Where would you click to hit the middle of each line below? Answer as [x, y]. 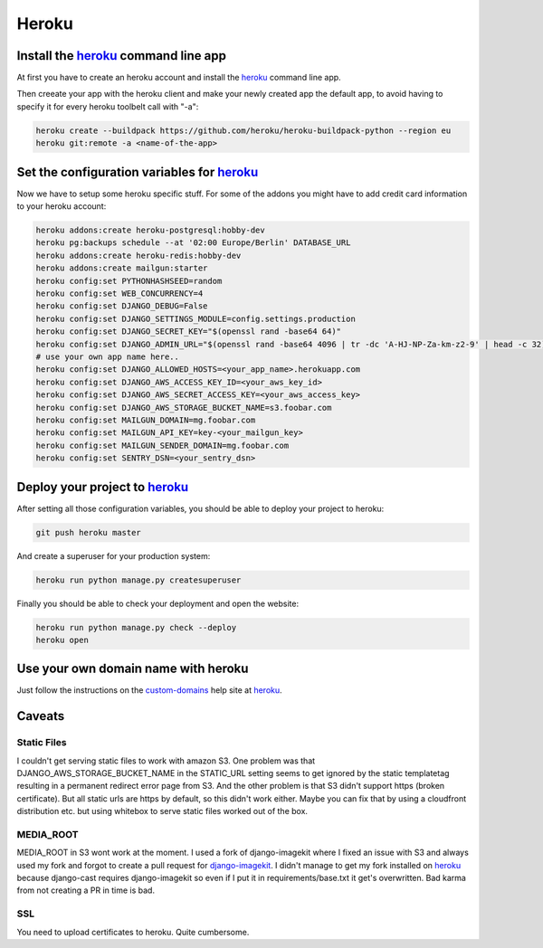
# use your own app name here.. [108, 357]
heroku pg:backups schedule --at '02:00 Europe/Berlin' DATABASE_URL [193, 243]
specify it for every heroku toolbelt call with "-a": [108, 106]
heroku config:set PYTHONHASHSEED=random [129, 281]
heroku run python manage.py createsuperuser [138, 580]
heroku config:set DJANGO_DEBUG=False [122, 306]
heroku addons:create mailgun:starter [122, 268]
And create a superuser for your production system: [114, 555]
